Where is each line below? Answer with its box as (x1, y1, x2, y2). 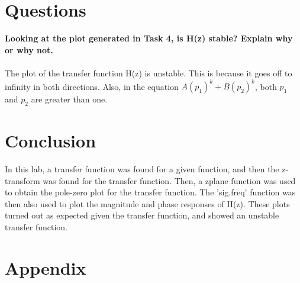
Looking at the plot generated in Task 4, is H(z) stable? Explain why (5, 32, 293, 44)
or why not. (5, 43, 53, 56)
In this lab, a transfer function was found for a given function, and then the (5, 162, 279, 175)
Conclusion (5, 128, 96, 152)
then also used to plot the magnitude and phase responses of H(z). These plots (5, 197, 290, 210)
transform (5, 174, 40, 186)
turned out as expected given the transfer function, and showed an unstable (5, 209, 279, 221)
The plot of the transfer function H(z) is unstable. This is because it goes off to (5, 66, 292, 79)
